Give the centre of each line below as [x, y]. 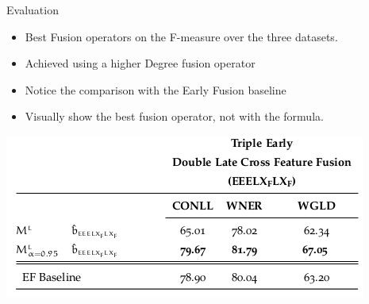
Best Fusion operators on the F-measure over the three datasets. [181, 36]
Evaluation [33, 10]
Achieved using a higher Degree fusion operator [140, 63]
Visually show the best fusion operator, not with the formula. [174, 116]
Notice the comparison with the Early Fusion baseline [156, 89]
